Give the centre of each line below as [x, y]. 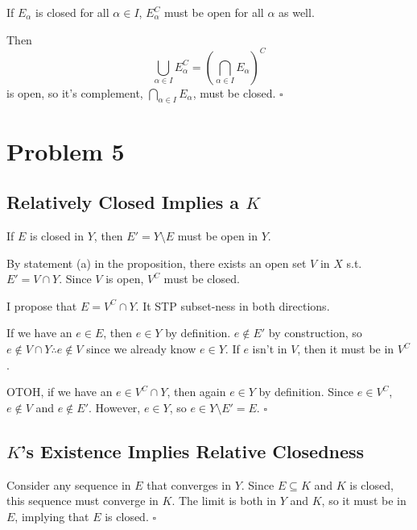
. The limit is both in [224, 501]
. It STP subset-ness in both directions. [233, 305]
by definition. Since [306, 392]
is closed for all [72, 12]
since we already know [141, 349]
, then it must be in [346, 349]
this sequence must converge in [83, 501]
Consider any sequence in [69, 484]
